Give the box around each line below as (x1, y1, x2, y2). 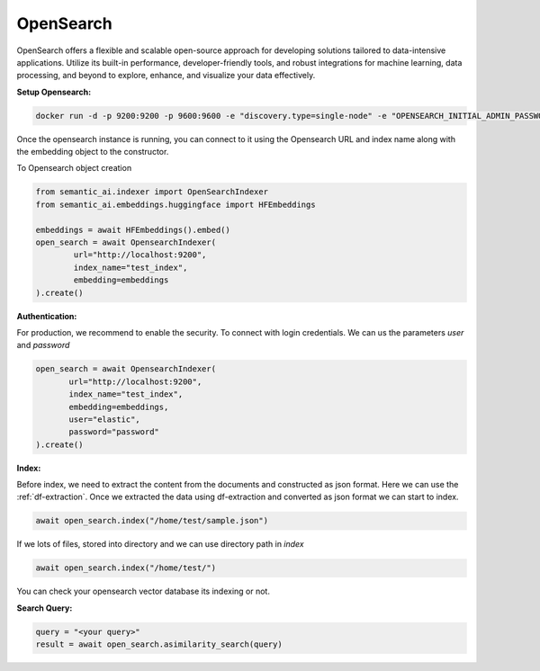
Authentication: (16, 310, 77, 321)
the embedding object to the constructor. (16, 147, 169, 157)
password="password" (68, 427, 159, 437)
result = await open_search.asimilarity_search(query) (35, 640, 283, 649)
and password (16, 340, 70, 351)
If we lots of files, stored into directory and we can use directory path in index (16, 539, 305, 550)
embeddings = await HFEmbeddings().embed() (35, 225, 231, 235)
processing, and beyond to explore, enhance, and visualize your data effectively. (16, 70, 316, 81)
